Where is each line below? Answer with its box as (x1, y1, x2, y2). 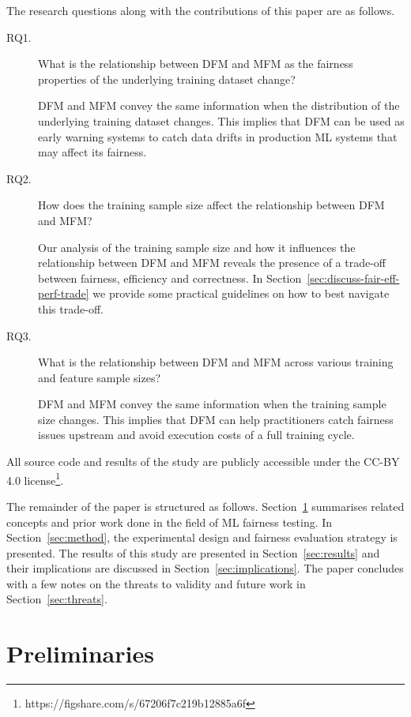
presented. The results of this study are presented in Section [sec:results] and (6, 544, 380, 561)
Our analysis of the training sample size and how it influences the (38, 238, 356, 255)
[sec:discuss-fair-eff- (307, 269, 400, 286)
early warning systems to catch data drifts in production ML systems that (38, 128, 398, 145)
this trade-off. (38, 300, 104, 317)
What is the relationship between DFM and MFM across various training (38, 354, 394, 370)
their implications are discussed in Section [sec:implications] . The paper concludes (6, 560, 404, 576)
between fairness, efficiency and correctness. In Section (38, 269, 302, 286)
